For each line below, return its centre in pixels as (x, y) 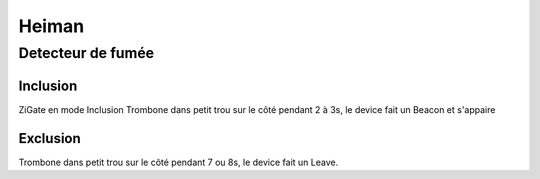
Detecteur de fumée (86, 53)
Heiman (51, 26)
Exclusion (50, 138)
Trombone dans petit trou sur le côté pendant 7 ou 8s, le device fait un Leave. (178, 162)
